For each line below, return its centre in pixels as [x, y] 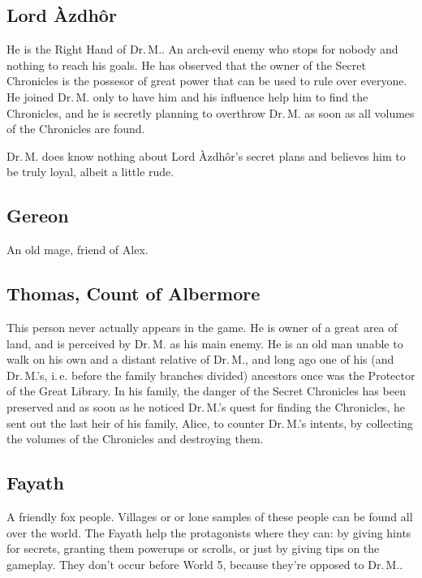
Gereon [38, 216]
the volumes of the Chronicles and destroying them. [135, 439]
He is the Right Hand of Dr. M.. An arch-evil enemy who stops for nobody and [202, 49]
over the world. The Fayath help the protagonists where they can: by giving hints [209, 532]
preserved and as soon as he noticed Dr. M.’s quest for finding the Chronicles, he [206, 406]
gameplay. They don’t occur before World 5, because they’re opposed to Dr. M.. [205, 564]
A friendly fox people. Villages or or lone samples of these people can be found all [210, 516]
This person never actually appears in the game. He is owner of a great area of [202, 327]
